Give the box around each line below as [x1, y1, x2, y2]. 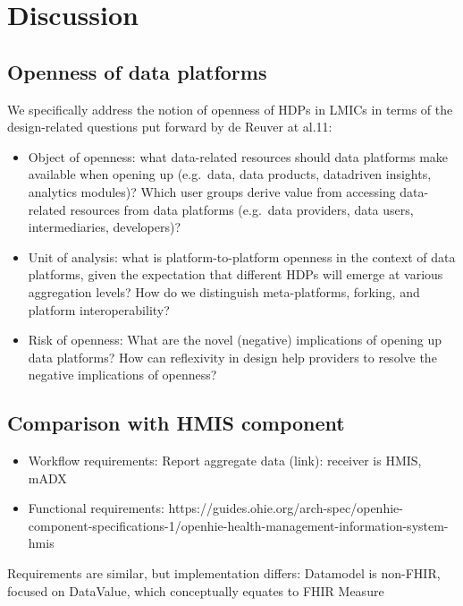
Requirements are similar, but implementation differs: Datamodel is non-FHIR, [7, 564, 441, 583]
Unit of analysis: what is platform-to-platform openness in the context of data [28, 247, 456, 266]
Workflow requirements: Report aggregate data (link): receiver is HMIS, [28, 451, 422, 470]
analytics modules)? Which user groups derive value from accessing [28, 182, 396, 201]
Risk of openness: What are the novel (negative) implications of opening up [28, 330, 442, 349]
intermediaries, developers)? [28, 218, 181, 236]
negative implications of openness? [28, 365, 217, 384]
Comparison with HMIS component [7, 409, 345, 437]
